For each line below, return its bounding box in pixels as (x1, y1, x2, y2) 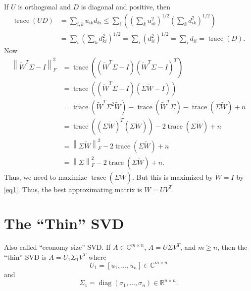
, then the (217, 242, 248, 252)
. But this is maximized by (132, 171, 213, 182)
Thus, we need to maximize (4, 171, 87, 182)
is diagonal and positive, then (81, 1, 171, 11)
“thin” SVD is (4, 251, 47, 262)
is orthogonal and (18, 1, 71, 11)
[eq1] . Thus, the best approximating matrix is (4, 184, 142, 194)
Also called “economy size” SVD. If (4, 242, 111, 252)
